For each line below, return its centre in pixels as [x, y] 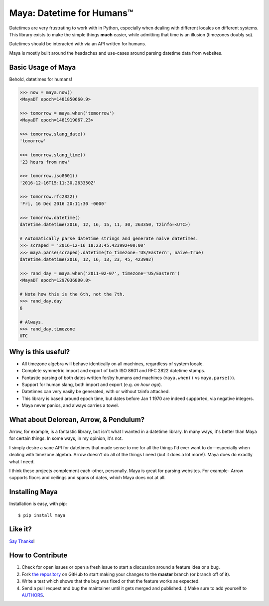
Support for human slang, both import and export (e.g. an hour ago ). [92, 384]
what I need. [22, 461]
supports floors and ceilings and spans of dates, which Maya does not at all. [87, 478]
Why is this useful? [40, 352]
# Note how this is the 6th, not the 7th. [72, 294]
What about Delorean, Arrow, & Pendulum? [77, 420]
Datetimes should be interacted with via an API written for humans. [78, 44]
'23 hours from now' [45, 162]
